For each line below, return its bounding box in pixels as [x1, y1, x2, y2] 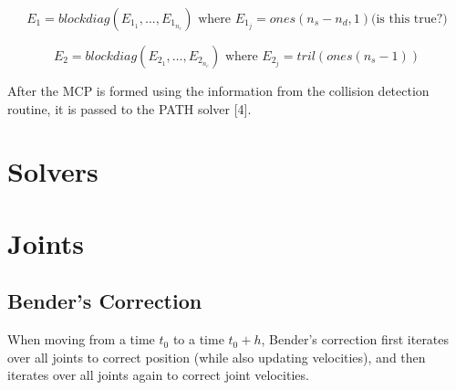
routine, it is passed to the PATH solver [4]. [7, 99, 252, 118]
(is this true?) [371, 13, 448, 26]
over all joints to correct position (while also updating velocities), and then [7, 347, 426, 366]
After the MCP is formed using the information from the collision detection [7, 81, 430, 100]
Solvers [7, 153, 98, 190]
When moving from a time [7, 330, 155, 349]
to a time [172, 330, 224, 349]
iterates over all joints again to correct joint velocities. [7, 365, 309, 385]
